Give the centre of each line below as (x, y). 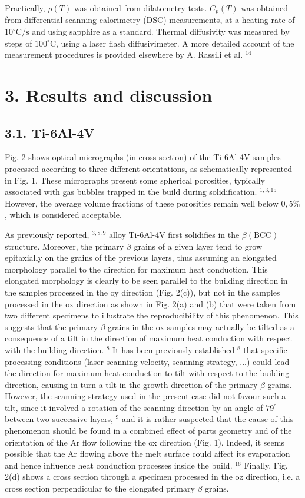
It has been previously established (174, 349)
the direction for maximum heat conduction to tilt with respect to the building (147, 373)
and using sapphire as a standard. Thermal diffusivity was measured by (161, 31)
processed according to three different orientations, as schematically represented (148, 168)
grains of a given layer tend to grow (198, 246)
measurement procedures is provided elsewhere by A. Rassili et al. (124, 54)
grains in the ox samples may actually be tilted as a (201, 326)
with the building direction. (54, 349)
